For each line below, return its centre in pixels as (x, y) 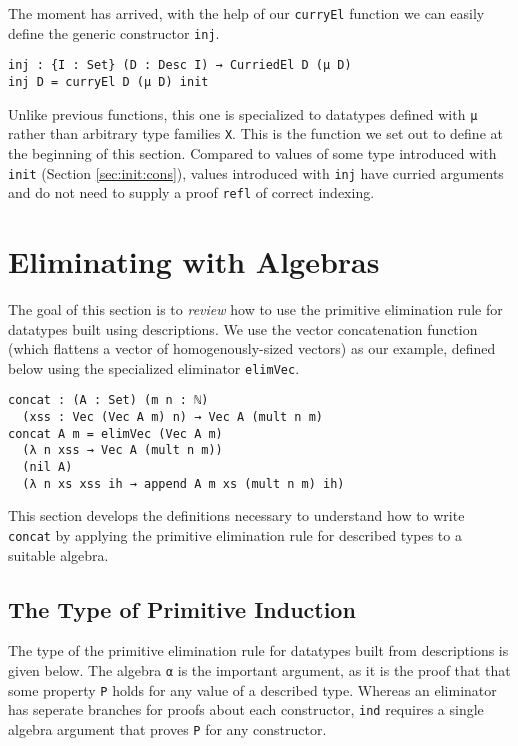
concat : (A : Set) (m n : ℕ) (108, 400)
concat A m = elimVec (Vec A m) (115, 433)
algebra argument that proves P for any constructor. (167, 728)
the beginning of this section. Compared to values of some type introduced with (252, 152)
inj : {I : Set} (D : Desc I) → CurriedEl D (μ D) (180, 65)
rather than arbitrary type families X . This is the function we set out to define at (255, 133)
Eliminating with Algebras (194, 261)
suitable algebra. (58, 554)
